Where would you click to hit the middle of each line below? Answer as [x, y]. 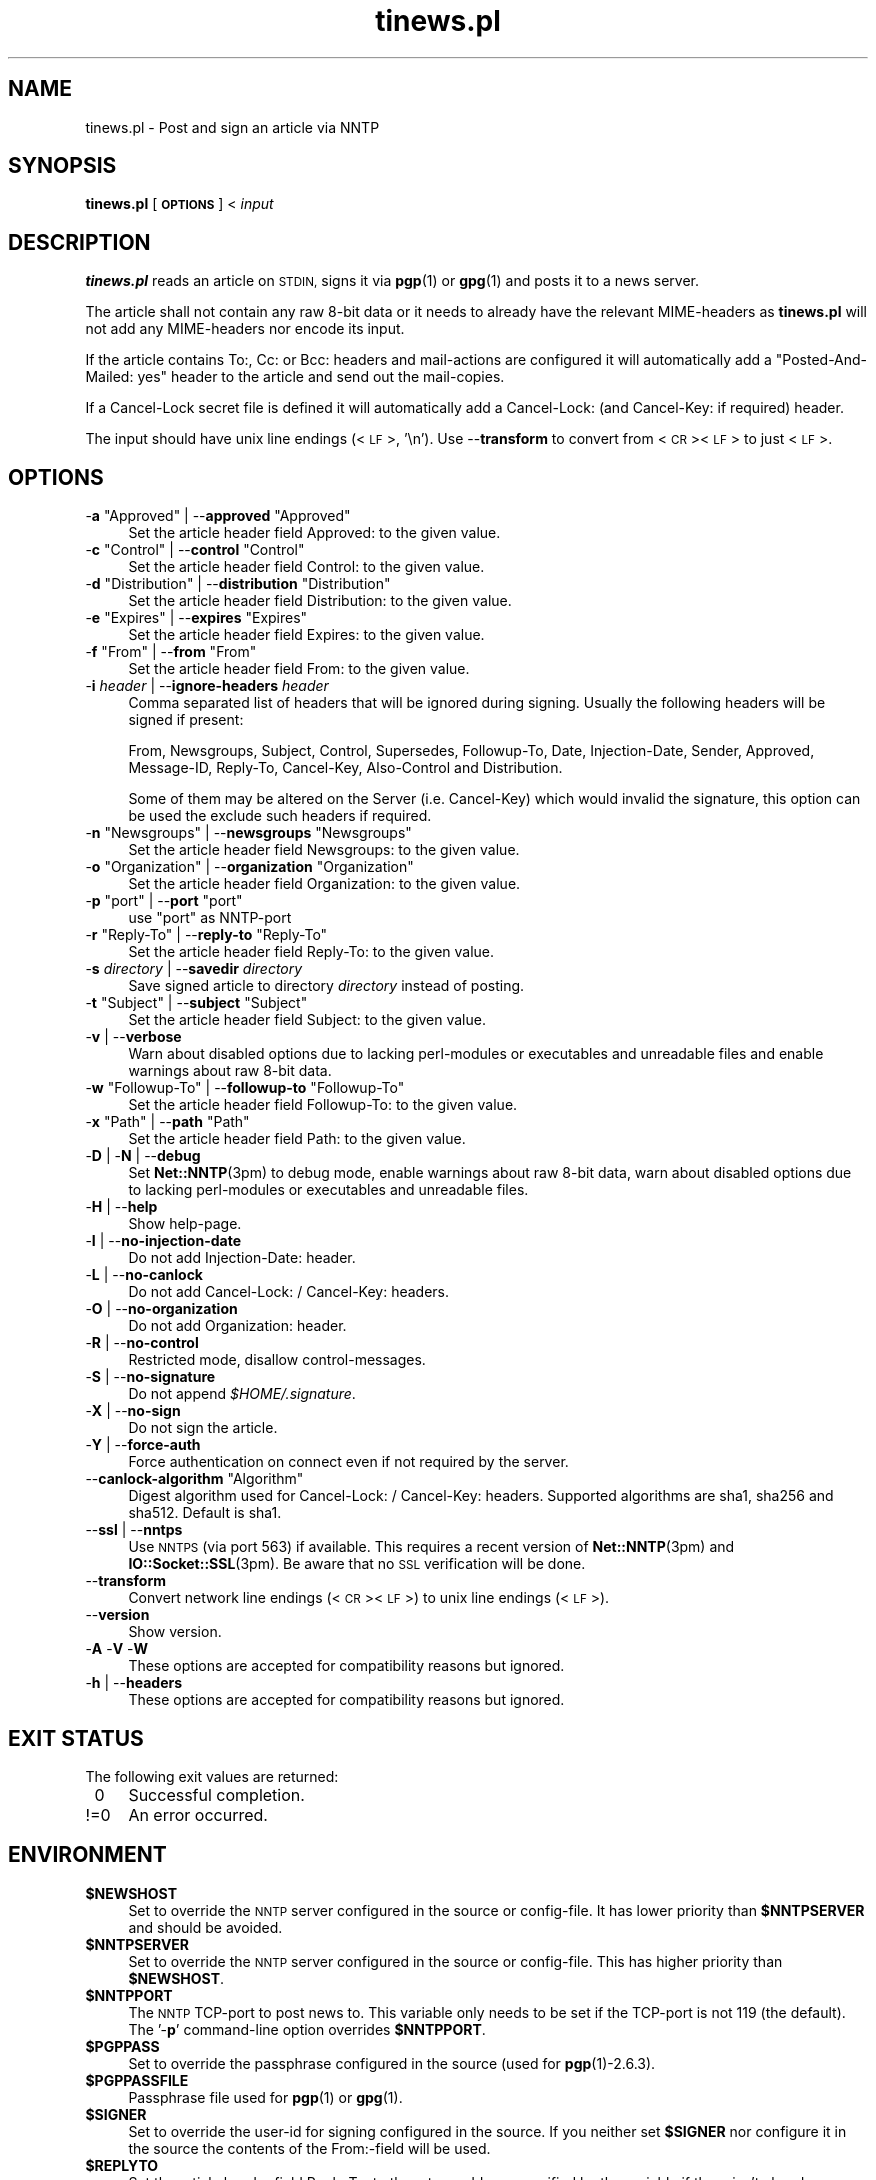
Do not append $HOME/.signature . [242, 1394]
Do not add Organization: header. [237, 1326]
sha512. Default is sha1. [205, 1513]
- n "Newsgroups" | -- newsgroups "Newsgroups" [248, 833]
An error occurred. [198, 1814]
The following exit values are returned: [212, 1776]
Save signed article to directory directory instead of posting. [326, 986]
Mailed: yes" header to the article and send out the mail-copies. [295, 377]
